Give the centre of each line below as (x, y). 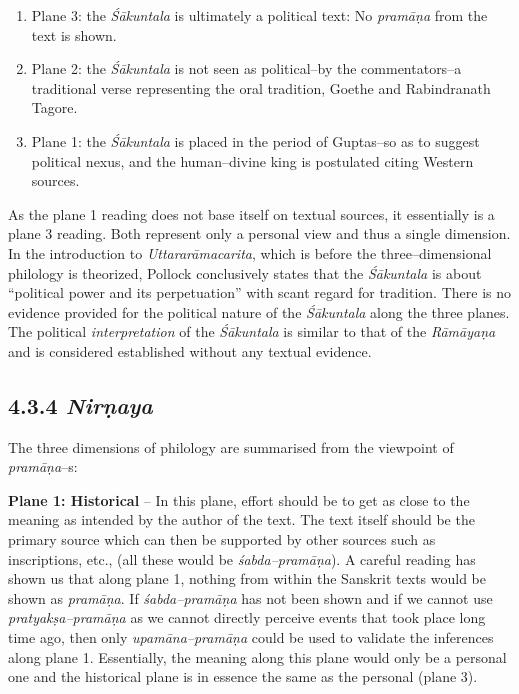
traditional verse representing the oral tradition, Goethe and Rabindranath (261, 87)
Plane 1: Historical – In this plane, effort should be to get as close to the (239, 499)
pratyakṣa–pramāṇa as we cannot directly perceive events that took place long (247, 617)
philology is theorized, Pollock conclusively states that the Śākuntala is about (245, 272)
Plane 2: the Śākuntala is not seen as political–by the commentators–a (246, 68)
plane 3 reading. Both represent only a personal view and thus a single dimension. (259, 233)
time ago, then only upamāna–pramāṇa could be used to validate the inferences (251, 637)
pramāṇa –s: (43, 466)
